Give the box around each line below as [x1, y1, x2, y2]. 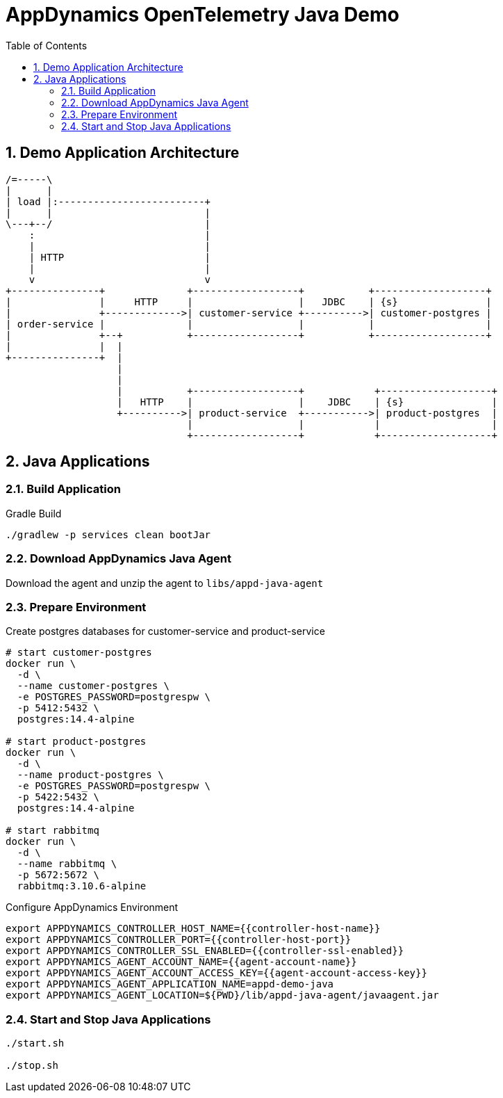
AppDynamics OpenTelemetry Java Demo [6, 3, 399, 26]
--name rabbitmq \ [17, 858, 117, 870]
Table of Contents [6, 39, 88, 51]
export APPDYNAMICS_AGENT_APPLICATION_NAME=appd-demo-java [6, 978, 334, 990]
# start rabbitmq [6, 825, 99, 837]
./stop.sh [6, 1060, 58, 1072]
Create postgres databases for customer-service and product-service [6, 625, 325, 638]
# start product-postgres [6, 736, 147, 748]
